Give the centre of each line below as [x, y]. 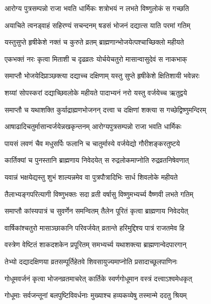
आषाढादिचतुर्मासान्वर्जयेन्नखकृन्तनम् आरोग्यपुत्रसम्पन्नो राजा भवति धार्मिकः [93, 126]
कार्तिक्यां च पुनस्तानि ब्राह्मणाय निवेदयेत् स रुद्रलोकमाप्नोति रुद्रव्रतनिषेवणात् [97, 160]
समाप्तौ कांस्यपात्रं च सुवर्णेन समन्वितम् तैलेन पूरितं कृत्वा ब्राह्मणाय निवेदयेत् [96, 211]
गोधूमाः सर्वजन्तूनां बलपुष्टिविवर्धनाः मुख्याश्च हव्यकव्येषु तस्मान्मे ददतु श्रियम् [96, 295]
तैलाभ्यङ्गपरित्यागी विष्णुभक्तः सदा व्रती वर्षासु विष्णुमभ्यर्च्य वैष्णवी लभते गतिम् [99, 194]
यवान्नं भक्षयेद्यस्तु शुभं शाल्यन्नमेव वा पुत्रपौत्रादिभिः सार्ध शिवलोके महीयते [91, 177]
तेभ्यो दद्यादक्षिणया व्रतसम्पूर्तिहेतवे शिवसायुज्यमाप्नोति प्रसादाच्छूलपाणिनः [91, 261]
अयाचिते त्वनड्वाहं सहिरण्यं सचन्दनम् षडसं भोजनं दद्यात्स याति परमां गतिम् [97, 25]
